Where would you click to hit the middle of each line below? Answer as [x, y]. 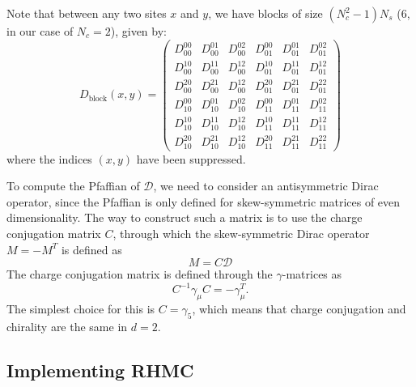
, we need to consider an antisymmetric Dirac [266, 186]
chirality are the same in [67, 326]
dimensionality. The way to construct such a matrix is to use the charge [185, 217]
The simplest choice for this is [81, 309]
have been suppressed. [191, 158]
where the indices [49, 158]
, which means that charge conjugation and [299, 309]
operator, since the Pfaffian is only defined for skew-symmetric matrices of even [204, 201]
